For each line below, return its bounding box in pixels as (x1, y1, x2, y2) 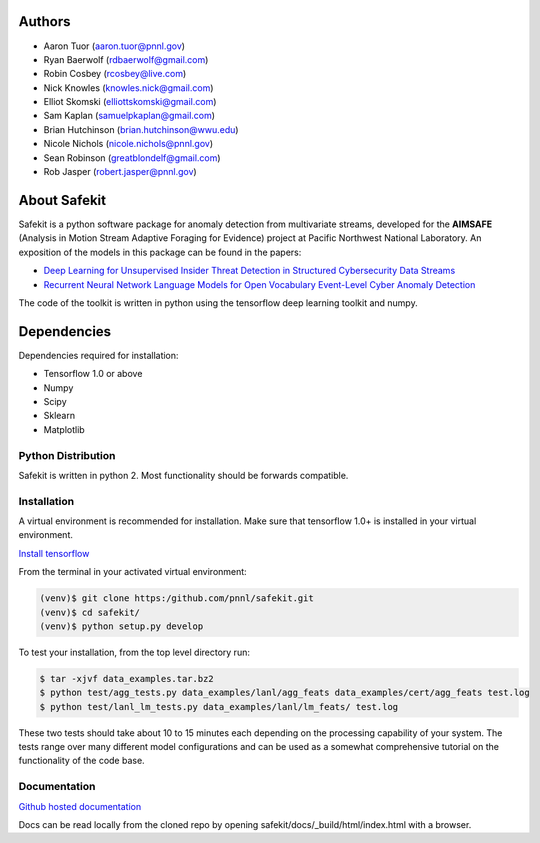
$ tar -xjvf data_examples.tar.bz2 (39, 673, 214, 684)
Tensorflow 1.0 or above (43, 368, 143, 380)
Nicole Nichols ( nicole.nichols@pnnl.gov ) (43, 138, 214, 150)
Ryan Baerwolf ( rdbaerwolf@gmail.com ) (43, 53, 209, 65)
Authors (18, 13, 71, 30)
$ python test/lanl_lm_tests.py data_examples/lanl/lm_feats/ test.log (39, 701, 399, 712)
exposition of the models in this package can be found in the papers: (18, 246, 302, 258)
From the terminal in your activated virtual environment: (18, 566, 247, 578)
